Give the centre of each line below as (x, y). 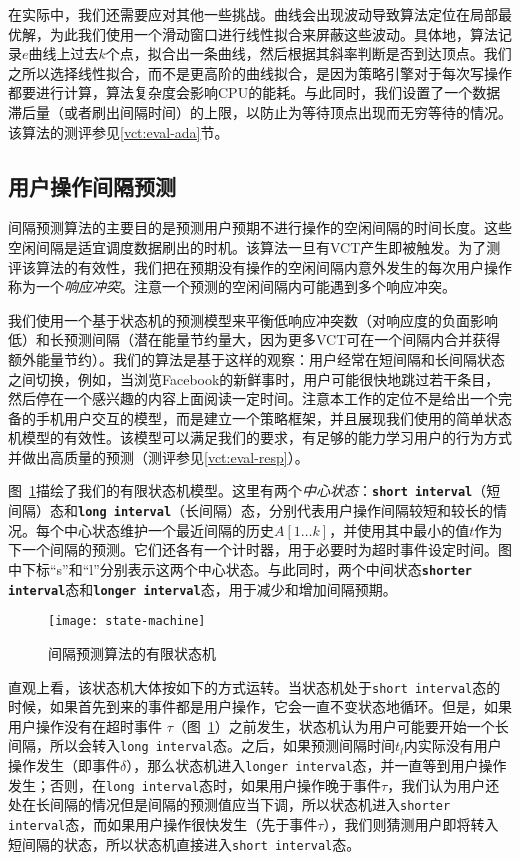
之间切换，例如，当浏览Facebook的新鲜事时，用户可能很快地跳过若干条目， (254, 378)
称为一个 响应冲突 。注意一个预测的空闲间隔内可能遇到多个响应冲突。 (232, 286)
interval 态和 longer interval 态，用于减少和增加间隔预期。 (202, 588)
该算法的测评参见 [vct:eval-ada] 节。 (118, 131)
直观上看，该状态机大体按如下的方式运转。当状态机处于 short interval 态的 (254, 686)
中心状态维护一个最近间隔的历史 (168, 529)
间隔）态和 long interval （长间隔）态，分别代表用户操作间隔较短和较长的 (251, 510)
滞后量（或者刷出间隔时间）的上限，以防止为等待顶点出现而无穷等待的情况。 (260, 111)
